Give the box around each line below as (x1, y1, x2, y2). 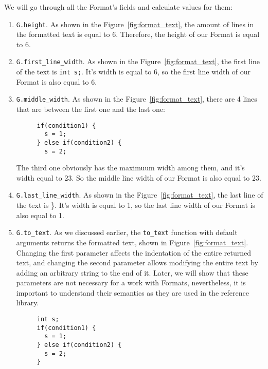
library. (16, 297, 39, 308)
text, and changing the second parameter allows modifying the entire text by (16, 257, 258, 268)
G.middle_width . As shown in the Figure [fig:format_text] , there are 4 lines (16, 93, 257, 104)
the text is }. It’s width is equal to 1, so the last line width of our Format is (16, 200, 256, 210)
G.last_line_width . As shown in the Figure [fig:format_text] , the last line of (16, 189, 263, 200)
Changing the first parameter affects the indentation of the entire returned (16, 247, 251, 258)
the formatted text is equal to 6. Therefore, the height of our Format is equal (16, 29, 260, 40)
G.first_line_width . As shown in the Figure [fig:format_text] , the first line (16, 56, 260, 67)
